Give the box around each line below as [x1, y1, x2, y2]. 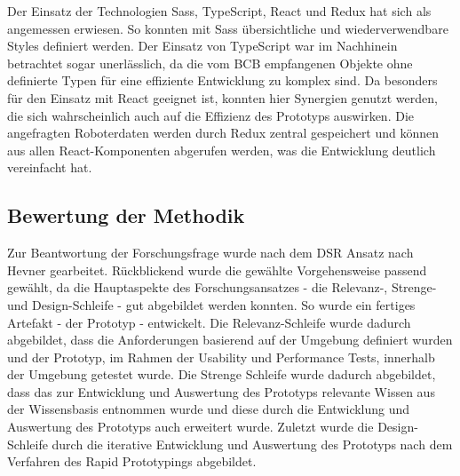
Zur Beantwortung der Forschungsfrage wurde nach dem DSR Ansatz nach [7, 243, 414, 262]
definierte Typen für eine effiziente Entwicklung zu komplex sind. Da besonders [7, 71, 438, 90]
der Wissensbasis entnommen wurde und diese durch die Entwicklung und [7, 400, 410, 418]
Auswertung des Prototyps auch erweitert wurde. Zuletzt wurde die [7, 417, 374, 436]
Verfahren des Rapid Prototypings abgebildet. [7, 452, 257, 471]
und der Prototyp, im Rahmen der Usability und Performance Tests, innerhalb [7, 347, 435, 366]
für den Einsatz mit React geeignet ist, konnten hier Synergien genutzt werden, [7, 88, 438, 107]
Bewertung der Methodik [7, 202, 245, 229]
